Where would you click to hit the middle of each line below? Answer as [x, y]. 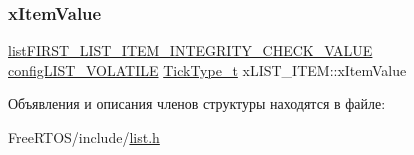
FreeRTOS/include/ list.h [84, 137]
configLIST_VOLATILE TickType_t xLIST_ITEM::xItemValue [207, 69]
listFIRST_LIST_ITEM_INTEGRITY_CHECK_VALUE [190, 50]
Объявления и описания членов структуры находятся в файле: [197, 103]
